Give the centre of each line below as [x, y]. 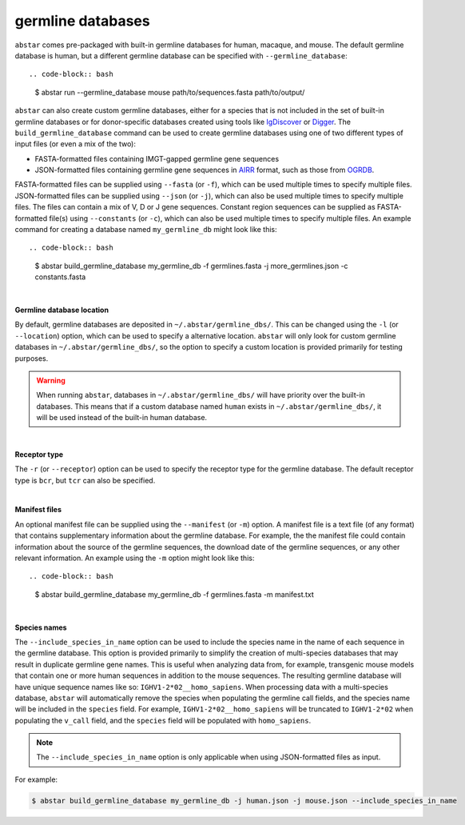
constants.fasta [60, 277]
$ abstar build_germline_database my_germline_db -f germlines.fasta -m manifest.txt [175, 594]
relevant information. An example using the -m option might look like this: [135, 558]
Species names [41, 627]
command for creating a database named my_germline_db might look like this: [146, 230]
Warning [51, 380]
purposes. [32, 358]
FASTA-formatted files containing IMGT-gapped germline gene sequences [157, 158]
